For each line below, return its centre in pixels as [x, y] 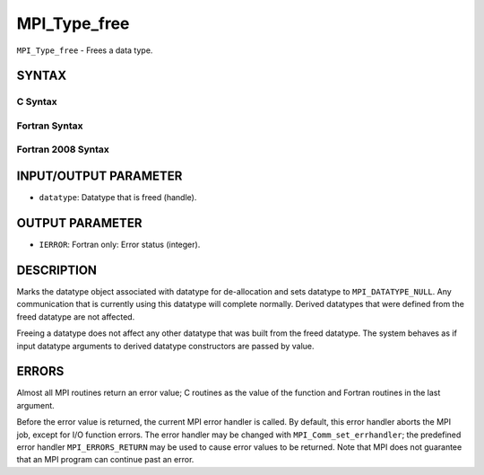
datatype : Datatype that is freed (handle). [118, 198]
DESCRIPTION [57, 270]
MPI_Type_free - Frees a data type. [85, 50]
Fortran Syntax [50, 126]
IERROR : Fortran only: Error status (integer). [120, 245]
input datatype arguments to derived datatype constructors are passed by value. [165, 346]
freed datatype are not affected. [76, 317]
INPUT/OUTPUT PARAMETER [99, 176]
